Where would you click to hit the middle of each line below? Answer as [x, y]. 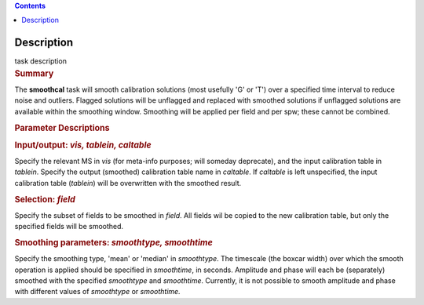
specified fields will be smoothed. [69, 227]
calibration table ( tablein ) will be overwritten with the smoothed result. [128, 183]
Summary [34, 73]
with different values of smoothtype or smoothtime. [97, 292]
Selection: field [45, 199]
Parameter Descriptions [62, 128]
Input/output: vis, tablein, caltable [83, 145]
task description [40, 61]
